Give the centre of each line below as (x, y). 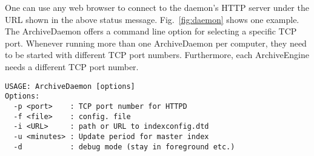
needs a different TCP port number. (72, 66)
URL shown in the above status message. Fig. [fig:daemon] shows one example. (152, 19)
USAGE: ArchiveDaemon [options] (70, 86)
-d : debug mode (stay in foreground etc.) (124, 147)
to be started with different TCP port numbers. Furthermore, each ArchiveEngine (157, 55)
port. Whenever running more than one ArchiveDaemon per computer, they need (156, 43)
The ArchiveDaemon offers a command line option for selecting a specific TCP (151, 31)
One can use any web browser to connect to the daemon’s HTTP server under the (157, 7)
